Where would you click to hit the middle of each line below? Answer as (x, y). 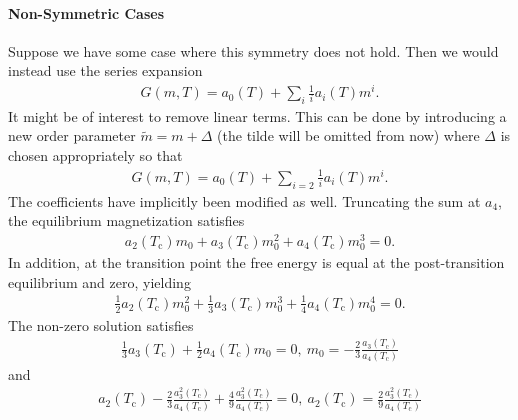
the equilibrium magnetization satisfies (126, 220)
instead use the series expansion (105, 70)
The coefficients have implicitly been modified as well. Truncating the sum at (244, 200)
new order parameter (72, 135)
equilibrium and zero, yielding (99, 281)
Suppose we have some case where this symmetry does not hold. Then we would (253, 50)
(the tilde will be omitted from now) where (348, 135)
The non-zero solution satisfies (101, 324)
